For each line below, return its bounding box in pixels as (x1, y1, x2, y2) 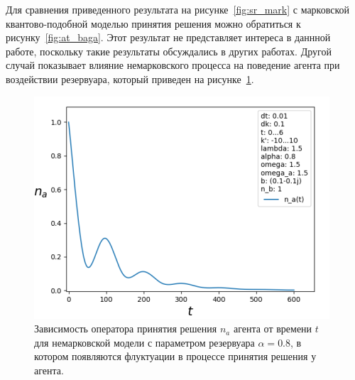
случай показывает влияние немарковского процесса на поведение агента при (6, 58, 340, 72)
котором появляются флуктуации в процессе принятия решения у (34, 349, 317, 364)
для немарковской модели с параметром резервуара (34, 335, 255, 349)
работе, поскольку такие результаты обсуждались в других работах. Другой (6, 43, 332, 58)
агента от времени (233, 321, 312, 336)
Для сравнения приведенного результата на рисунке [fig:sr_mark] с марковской (6, 2, 350, 16)
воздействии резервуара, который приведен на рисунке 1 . (6, 71, 254, 86)
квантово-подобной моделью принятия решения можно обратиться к (6, 16, 301, 31)
